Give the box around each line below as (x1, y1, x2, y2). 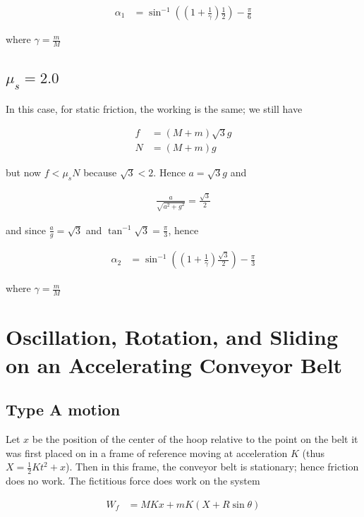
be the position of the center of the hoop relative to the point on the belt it (32, 431, 358, 446)
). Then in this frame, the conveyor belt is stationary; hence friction (65, 459, 359, 474)
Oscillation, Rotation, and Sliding (6, 322, 339, 351)
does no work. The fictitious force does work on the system (6, 473, 260, 487)
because (83, 165, 117, 180)
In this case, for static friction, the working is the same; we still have (6, 101, 303, 116)
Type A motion (6, 399, 121, 420)
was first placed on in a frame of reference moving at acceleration (6, 445, 288, 460)
